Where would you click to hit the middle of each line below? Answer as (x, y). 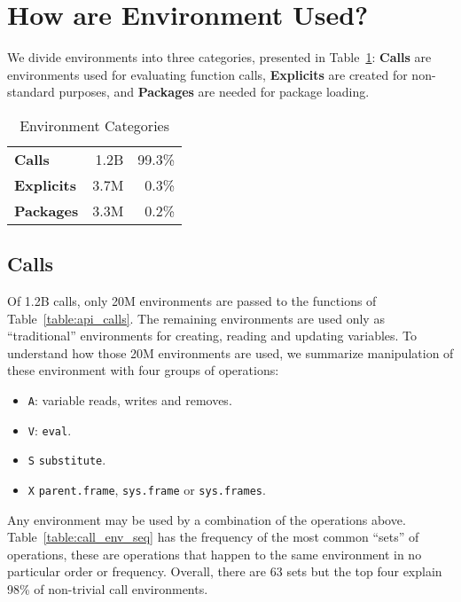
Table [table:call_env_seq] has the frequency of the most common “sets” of (213, 537)
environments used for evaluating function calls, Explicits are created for (207, 74)
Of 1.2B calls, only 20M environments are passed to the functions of (192, 301)
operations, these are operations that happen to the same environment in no (215, 554)
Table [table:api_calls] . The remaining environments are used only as (196, 318)
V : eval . (50, 430)
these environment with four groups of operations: (143, 370)
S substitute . (67, 460)
